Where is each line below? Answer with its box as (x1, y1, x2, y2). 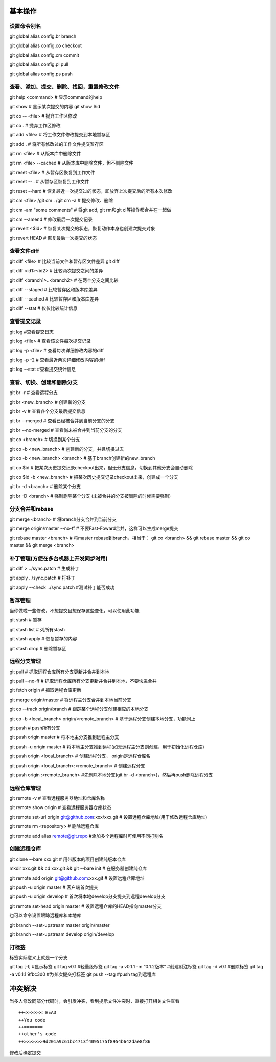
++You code (18, 1017, 46, 1023)
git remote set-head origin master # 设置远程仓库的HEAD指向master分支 (9, 903, 162, 909)
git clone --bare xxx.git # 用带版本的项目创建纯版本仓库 (9, 856, 126, 862)
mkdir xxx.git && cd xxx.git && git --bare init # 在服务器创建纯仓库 (9, 865, 147, 871)
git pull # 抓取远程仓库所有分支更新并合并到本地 (9, 668, 110, 675)
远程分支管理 (9, 658, 41, 665)
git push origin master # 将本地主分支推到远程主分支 (9, 734, 120, 741)
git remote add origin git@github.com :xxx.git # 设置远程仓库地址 (9, 874, 145, 881)
